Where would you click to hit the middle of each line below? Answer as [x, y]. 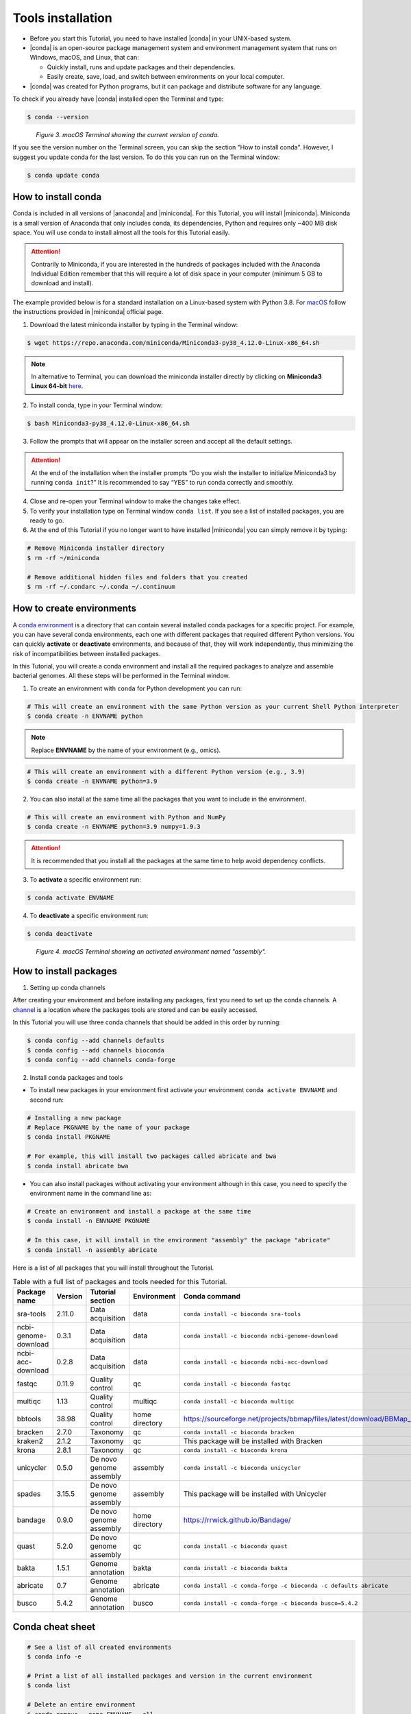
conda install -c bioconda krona [235, 1450]
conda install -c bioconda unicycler [242, 1468]
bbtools [29, 1419]
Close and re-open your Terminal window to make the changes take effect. [135, 501]
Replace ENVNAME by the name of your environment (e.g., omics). [126, 750]
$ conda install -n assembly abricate [92, 1250]
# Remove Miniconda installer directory [96, 548]
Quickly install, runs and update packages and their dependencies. [141, 67]
